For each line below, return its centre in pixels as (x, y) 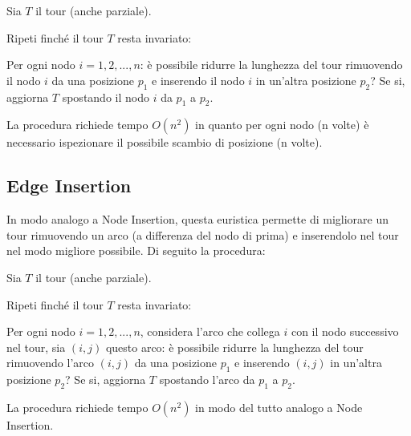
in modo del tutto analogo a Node (279, 407)
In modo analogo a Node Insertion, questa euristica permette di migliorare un (198, 219)
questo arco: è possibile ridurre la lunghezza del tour (234, 347)
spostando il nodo (106, 97)
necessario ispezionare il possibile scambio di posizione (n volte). (165, 142)
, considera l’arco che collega (210, 331)
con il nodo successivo (345, 331)
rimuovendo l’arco (50, 363)
